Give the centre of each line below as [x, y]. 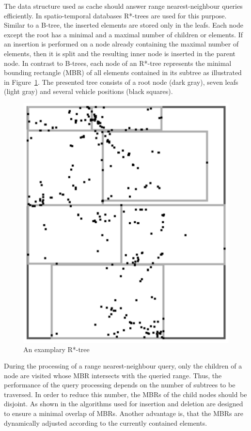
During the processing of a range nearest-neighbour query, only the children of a [123, 366]
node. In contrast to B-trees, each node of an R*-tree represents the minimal [118, 63]
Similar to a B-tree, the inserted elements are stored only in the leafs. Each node [124, 25]
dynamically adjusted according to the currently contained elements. [106, 423]
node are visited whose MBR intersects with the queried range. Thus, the [113, 375]
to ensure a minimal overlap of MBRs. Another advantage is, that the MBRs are [124, 413]
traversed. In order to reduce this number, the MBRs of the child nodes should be [125, 394]
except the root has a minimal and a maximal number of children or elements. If [124, 34]
